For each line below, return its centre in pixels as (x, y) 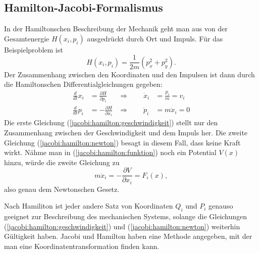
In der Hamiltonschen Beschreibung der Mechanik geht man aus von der (116, 29)
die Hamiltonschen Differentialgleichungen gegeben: (83, 84)
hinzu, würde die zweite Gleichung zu (62, 162)
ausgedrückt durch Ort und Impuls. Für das (155, 38)
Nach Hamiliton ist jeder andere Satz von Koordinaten (89, 206)
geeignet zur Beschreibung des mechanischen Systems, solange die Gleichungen (126, 216)
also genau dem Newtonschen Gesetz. (62, 189)
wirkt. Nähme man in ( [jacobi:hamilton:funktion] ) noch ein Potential (110, 152)
